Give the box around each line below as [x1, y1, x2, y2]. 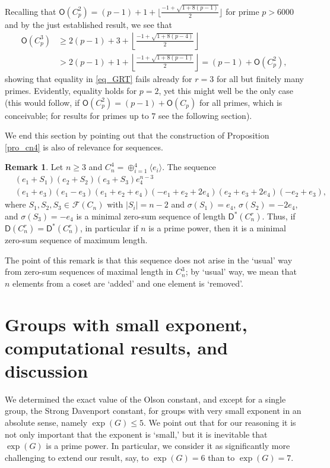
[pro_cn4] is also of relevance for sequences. [5, 140, 163, 153]
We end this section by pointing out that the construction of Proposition [5, 129, 269, 142]
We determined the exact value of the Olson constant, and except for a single [5, 392, 286, 405]
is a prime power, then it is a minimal [148, 222, 286, 234]
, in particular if [80, 222, 138, 234]
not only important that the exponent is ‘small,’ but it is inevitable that [5, 428, 268, 440]
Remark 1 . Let [5, 161, 64, 173]
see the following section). [158, 109, 252, 121]
